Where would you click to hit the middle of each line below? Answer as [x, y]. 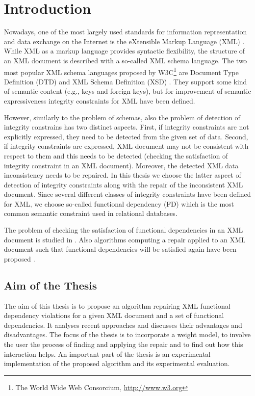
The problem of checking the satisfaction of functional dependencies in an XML [124, 230]
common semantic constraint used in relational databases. [91, 213]
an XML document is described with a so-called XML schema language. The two [126, 60]
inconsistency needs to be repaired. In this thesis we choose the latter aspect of [123, 175]
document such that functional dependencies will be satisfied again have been [120, 249]
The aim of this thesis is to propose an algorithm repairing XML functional [117, 305]
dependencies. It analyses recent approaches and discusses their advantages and [123, 325]
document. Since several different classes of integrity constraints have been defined [127, 194]
